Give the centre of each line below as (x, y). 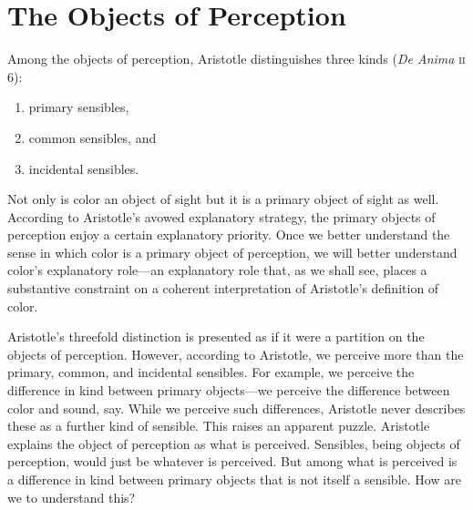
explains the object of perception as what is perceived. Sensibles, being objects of (234, 443)
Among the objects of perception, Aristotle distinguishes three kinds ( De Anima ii (236, 59)
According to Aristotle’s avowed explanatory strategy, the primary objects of (221, 216)
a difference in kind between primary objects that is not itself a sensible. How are (234, 479)
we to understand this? (72, 497)
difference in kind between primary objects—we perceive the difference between (229, 390)
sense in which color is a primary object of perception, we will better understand (232, 252)
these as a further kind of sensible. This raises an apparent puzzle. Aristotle (219, 426)
